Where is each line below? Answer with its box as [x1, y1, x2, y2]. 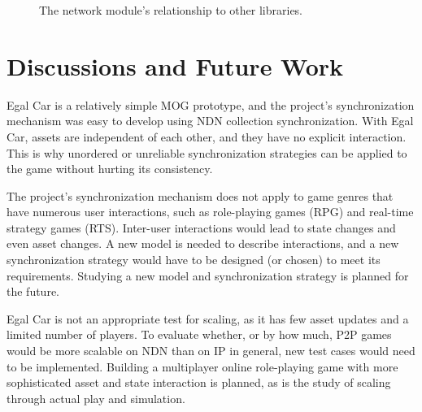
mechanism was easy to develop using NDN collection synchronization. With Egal [7, 112, 414, 129]
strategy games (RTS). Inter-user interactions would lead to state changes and [7, 219, 396, 236]
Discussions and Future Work [7, 49, 344, 82]
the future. [7, 283, 60, 300]
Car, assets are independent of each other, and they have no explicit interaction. [7, 128, 407, 145]
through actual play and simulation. [7, 389, 185, 406]
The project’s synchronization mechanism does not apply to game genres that [7, 187, 394, 204]
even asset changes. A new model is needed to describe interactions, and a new [7, 235, 399, 252]
